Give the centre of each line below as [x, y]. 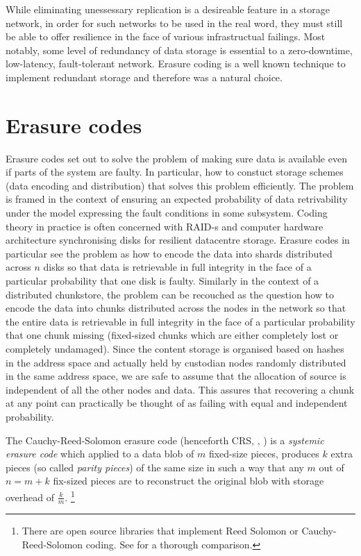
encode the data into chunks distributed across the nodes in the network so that [176, 308]
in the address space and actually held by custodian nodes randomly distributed [176, 362]
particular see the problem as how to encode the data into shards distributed [169, 253]
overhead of [30, 497]
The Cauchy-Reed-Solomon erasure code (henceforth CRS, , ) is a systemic [165, 440]
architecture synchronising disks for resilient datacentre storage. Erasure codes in [178, 240]
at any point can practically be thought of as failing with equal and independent [177, 403]
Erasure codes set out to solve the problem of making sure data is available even [176, 158]
